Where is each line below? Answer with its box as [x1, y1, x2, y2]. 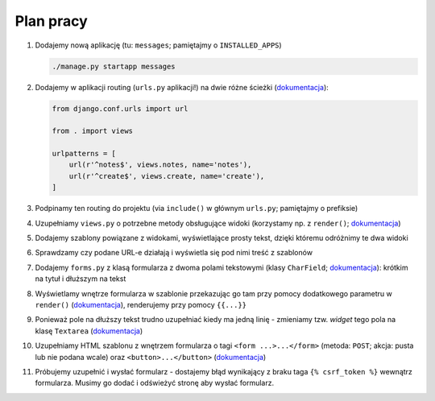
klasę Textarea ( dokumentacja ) [35, 326, 143, 336]
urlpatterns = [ [52, 149, 117, 159]
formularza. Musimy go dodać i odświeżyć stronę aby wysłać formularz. [35, 378, 274, 388]
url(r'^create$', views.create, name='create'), [68, 172, 265, 180]
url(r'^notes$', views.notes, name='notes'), [68, 160, 252, 169]
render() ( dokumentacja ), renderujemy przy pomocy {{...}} [35, 300, 247, 309]
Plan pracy [14, 12, 88, 30]
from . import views [52, 126, 133, 136]
